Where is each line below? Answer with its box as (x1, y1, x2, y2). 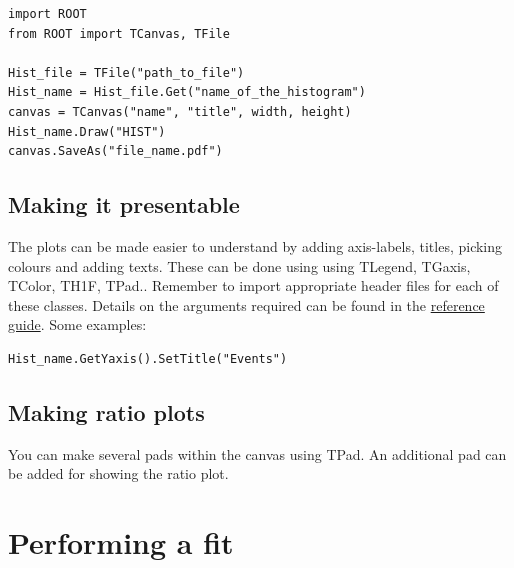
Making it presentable (8, 189, 240, 220)
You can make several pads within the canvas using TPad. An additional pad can (8, 443, 507, 464)
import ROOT (8, 7, 87, 21)
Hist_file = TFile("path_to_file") (8, 65, 245, 80)
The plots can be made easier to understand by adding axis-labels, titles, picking (8, 235, 503, 256)
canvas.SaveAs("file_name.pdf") (8, 144, 223, 159)
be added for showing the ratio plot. (8, 463, 229, 484)
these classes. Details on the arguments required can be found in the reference (8, 294, 485, 315)
